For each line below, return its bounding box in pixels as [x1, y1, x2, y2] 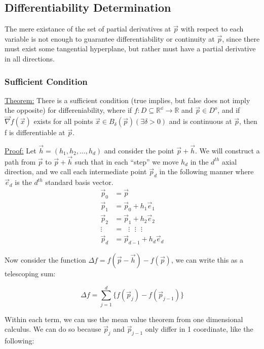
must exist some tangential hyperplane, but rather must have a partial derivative [5, 43, 256, 54]
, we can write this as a [171, 255, 243, 265]
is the [15, 177, 32, 187]
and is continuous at [169, 116, 232, 126]
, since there [222, 33, 260, 44]
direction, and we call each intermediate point [5, 166, 147, 177]
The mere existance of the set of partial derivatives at [5, 23, 171, 34]
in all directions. [5, 53, 55, 64]
